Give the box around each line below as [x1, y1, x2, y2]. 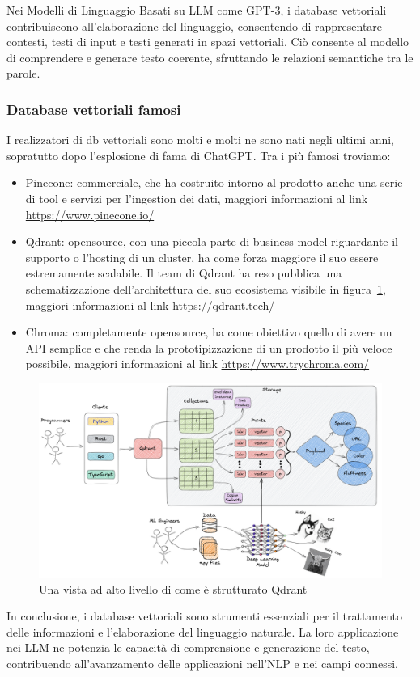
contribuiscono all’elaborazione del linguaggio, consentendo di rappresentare [6, 17, 383, 34]
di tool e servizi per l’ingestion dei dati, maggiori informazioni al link [25, 189, 368, 206]
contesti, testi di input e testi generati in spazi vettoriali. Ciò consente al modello [6, 33, 409, 50]
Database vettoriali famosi [6, 99, 181, 119]
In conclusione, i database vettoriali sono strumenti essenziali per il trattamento [6, 607, 403, 624]
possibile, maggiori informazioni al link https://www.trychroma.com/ [25, 355, 370, 372]
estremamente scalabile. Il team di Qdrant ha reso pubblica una [25, 264, 342, 281]
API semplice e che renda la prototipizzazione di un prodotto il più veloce [25, 339, 392, 356]
